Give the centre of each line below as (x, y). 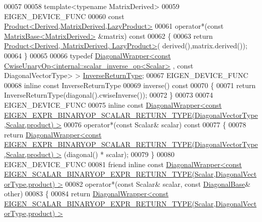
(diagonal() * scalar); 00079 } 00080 (119, 154)
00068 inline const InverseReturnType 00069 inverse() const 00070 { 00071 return (130, 85)
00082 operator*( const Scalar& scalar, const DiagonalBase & (158, 183)
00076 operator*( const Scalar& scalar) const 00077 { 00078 (155, 125)
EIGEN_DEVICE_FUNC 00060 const (64, 16)
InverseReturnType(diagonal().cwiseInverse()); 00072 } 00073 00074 (109, 95)
